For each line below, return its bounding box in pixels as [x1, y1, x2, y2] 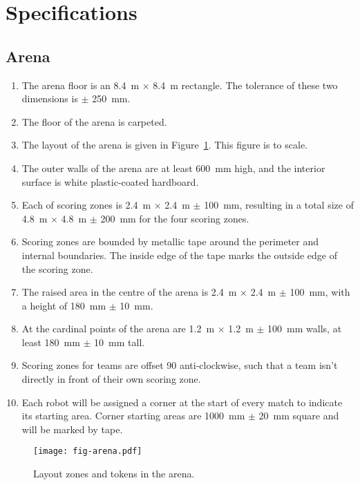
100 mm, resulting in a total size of [204, 198, 354, 212]
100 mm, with [290, 285, 350, 299]
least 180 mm [21, 334, 80, 349]
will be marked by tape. [21, 421, 123, 436]
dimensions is [21, 91, 78, 106]
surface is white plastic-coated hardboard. [21, 174, 199, 189]
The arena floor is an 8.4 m [21, 77, 140, 92]
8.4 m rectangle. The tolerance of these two [153, 77, 338, 92]
